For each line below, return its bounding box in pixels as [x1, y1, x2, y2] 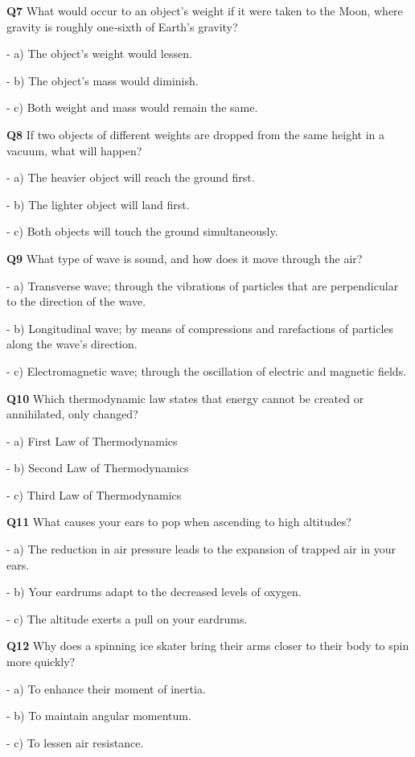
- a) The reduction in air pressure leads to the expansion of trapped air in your [6, 541, 396, 557]
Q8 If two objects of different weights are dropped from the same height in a [6, 125, 385, 142]
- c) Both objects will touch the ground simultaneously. [6, 223, 278, 240]
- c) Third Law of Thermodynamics [6, 486, 182, 503]
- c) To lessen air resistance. [6, 734, 144, 751]
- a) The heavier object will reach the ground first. [6, 169, 255, 186]
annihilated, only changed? [6, 405, 138, 422]
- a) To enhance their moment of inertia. [6, 680, 206, 697]
